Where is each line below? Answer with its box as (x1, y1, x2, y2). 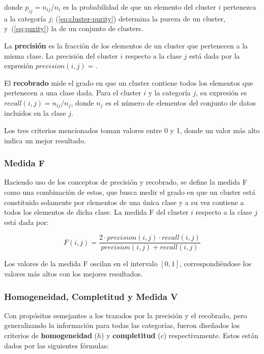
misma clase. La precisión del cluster (4, 50, 118, 61)
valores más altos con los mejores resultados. (4, 268, 143, 279)
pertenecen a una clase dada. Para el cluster (4, 87, 141, 98)
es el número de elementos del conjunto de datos (105, 97, 256, 108)
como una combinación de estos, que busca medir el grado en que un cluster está (4, 187, 255, 197)
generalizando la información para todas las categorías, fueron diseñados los (4, 320, 240, 331)
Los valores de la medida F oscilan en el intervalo (4, 258, 158, 269)
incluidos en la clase (4, 108, 66, 118)
